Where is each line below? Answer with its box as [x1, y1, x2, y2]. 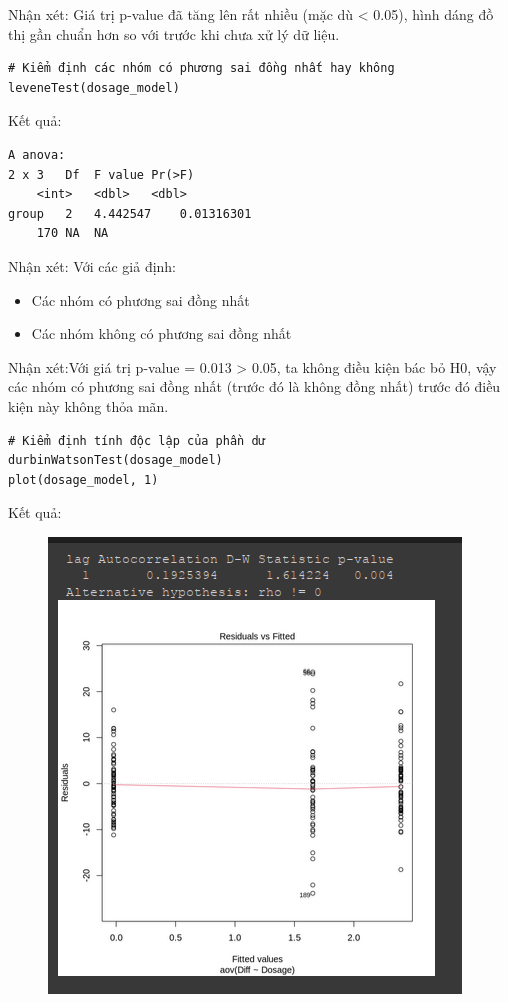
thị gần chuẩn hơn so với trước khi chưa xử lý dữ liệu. [8, 23, 340, 44]
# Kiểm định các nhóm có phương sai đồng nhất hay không [8, 61, 395, 76]
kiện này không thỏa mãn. [8, 395, 169, 416]
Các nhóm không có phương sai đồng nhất [31, 323, 292, 344]
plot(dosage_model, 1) [8, 472, 159, 487]
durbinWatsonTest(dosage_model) [8, 453, 223, 468]
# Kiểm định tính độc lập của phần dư [8, 433, 266, 448]
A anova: [8, 147, 66, 162]
